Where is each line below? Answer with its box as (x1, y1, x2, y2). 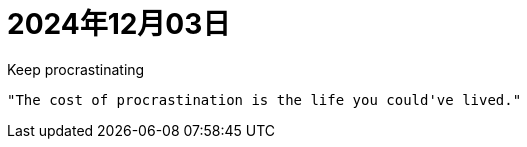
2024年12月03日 (7, 7, 231, 41)
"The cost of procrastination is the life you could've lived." (7, 91, 522, 108)
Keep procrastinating (7, 60, 145, 78)
